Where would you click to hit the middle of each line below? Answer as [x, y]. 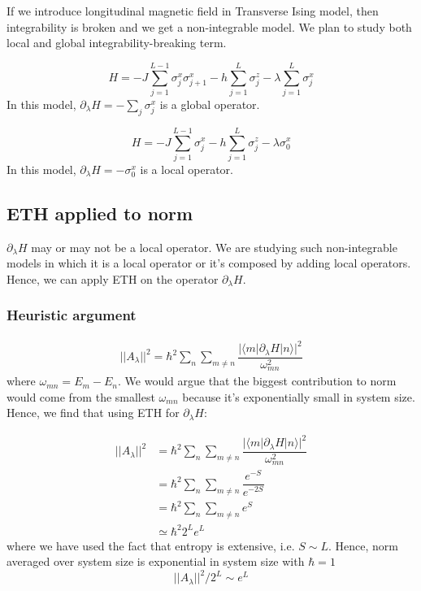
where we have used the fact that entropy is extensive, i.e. [151, 545]
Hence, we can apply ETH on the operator [113, 278]
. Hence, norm [363, 545]
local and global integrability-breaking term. [117, 43]
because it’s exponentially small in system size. [299, 396]
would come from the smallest [81, 396]
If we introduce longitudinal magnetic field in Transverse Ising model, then [193, 11]
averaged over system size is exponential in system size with [156, 561]
